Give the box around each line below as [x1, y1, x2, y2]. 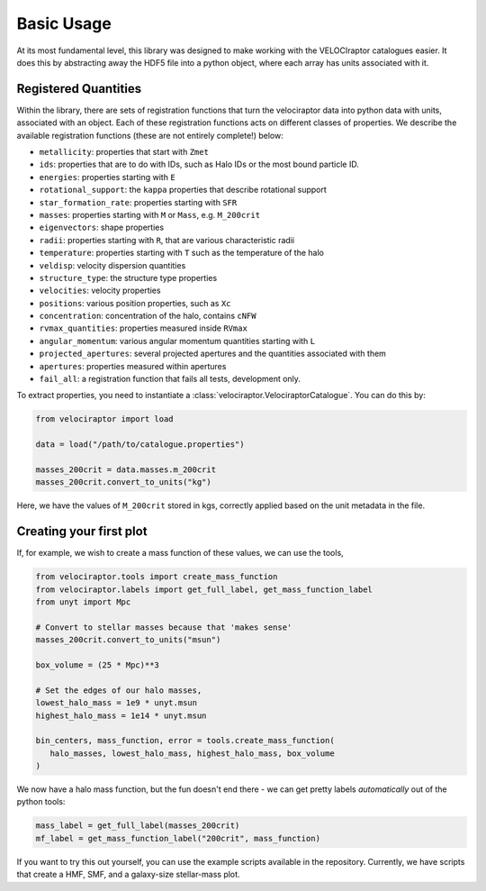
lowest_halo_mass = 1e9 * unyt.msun [35, 698, 198, 708]
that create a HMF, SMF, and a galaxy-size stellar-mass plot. [16, 869, 240, 880]
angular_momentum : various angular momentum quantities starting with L [39, 335, 315, 346]
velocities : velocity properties [39, 285, 161, 296]
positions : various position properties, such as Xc [39, 297, 231, 308]
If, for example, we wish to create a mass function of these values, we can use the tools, [16, 548, 344, 559]
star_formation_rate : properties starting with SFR [39, 196, 238, 207]
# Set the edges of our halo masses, [35, 685, 202, 696]
